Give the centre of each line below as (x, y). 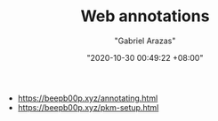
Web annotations (145, 16)
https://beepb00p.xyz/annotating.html (88, 98)
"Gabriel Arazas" (145, 41)
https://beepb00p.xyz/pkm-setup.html (88, 107)
